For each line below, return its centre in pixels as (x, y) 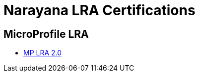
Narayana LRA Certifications (99, 10)
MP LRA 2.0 (43, 53)
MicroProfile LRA (46, 34)
